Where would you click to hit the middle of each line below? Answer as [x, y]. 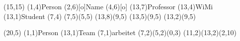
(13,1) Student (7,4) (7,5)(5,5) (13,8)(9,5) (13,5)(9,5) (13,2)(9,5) [100, 16]
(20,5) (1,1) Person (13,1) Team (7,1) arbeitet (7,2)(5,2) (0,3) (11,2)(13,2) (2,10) [120, 32]
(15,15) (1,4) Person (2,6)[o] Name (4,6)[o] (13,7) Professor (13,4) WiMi [108, 6]
